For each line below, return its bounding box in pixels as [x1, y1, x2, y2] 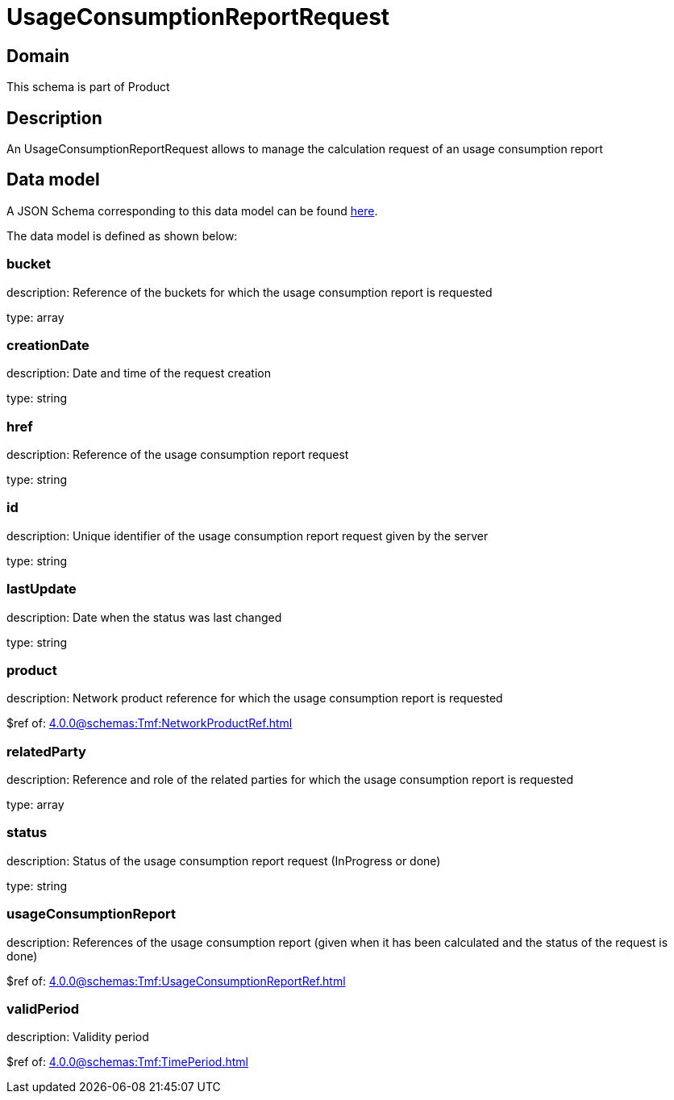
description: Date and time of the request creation [6, 366, 272, 381]
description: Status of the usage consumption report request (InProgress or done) [6, 853, 441, 868]
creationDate [6, 336, 89, 353]
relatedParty [6, 743, 86, 760]
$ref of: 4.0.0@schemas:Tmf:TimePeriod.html [6, 1055, 248, 1069]
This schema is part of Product [6, 80, 170, 94]
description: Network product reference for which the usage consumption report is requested [6, 691, 503, 706]
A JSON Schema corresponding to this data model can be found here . [6, 203, 378, 218]
